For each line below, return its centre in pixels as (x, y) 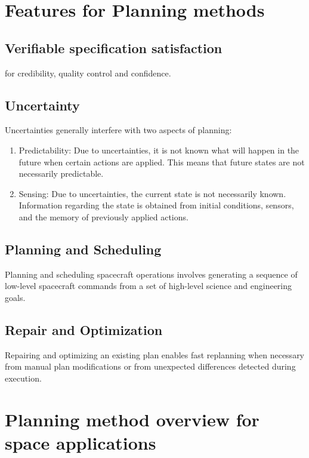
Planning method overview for (132, 419)
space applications (81, 442)
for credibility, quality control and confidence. (88, 73)
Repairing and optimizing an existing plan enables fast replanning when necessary (155, 354)
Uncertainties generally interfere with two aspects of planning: (118, 130)
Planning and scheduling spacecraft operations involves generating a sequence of (151, 274)
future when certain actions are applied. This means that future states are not (162, 162)
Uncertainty (42, 105)
